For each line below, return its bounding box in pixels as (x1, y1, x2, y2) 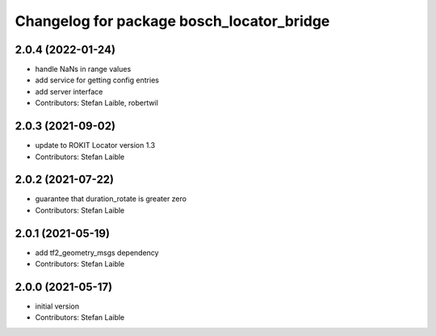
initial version (35, 301, 80, 311)
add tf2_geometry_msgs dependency (35, 247, 159, 258)
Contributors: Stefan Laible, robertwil (35, 98, 159, 108)
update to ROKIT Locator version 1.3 (35, 141, 156, 150)
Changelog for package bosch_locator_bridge (15, 12, 330, 30)
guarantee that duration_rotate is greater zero (35, 194, 187, 204)
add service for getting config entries (35, 75, 159, 85)
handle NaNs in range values (35, 65, 132, 74)
